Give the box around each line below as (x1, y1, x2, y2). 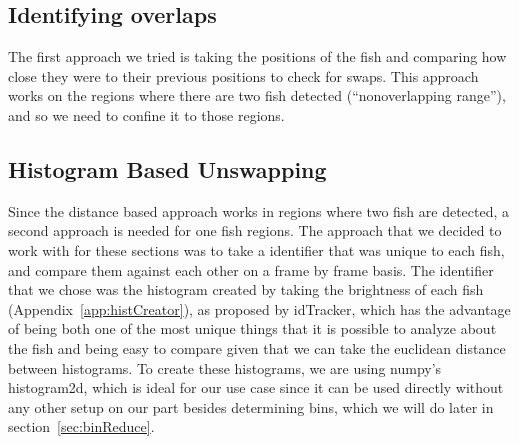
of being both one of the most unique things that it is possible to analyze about (8, 318, 497, 339)
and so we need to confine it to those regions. (8, 104, 285, 125)
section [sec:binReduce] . (8, 416, 155, 437)
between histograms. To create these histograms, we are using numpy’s (8, 357, 442, 378)
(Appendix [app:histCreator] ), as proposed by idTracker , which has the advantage (8, 298, 511, 319)
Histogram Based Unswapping (8, 153, 327, 184)
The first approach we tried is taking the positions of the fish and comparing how (8, 46, 507, 67)
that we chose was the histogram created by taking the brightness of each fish (8, 279, 484, 300)
